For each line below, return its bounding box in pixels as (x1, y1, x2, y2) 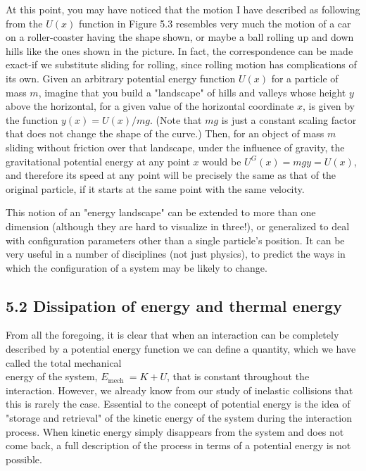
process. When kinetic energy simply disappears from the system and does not (6, 424, 344, 439)
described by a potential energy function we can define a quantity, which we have (6, 341, 356, 356)
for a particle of (271, 70, 339, 85)
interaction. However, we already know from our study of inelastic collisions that (6, 382, 353, 397)
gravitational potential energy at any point (6, 153, 190, 168)
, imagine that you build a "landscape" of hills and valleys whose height (38, 84, 346, 99)
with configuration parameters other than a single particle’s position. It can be (6, 232, 345, 247)
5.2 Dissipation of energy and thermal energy (6, 294, 342, 316)
